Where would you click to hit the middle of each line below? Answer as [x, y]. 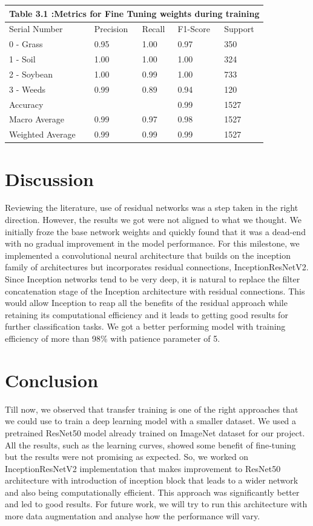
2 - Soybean [31, 74]
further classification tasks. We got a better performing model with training [145, 326]
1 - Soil [22, 59]
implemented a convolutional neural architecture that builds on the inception [148, 255]
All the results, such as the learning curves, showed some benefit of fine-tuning [150, 444]
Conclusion [52, 380]
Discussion [49, 178]
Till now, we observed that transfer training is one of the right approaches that [152, 409]
